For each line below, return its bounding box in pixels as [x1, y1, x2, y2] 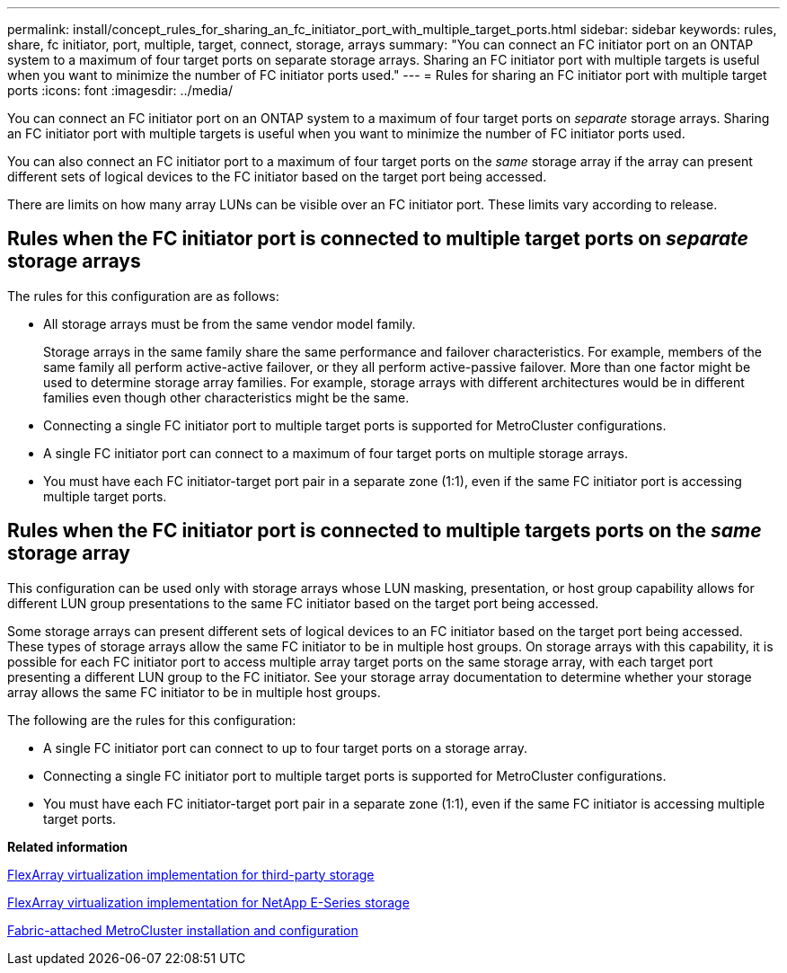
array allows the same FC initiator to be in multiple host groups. [7, 684, 381, 700]
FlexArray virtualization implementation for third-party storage [7, 866, 375, 882]
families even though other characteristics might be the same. [43, 389, 410, 405]
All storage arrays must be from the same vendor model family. [43, 315, 416, 332]
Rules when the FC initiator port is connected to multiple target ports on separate [7, 227, 748, 251]
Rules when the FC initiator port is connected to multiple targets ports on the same [7, 519, 762, 543]
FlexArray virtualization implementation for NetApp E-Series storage [7, 894, 410, 910]
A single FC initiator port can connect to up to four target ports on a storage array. [43, 739, 527, 756]
